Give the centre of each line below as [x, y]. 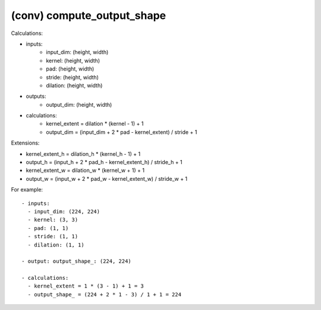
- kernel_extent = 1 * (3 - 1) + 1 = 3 [86, 286]
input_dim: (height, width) [77, 52]
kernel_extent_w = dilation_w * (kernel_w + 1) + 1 [85, 170]
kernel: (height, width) [73, 60]
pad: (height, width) [70, 69]
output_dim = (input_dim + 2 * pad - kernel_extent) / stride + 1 [122, 132]
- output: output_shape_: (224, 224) [77, 261]
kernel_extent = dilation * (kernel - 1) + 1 [95, 124]
